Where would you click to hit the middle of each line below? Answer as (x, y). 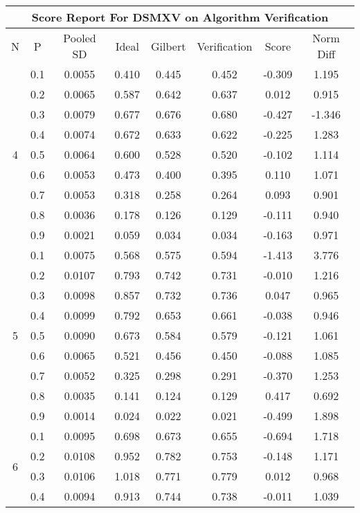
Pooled (80, 38)
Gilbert (169, 46)
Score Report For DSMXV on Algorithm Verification (180, 17)
